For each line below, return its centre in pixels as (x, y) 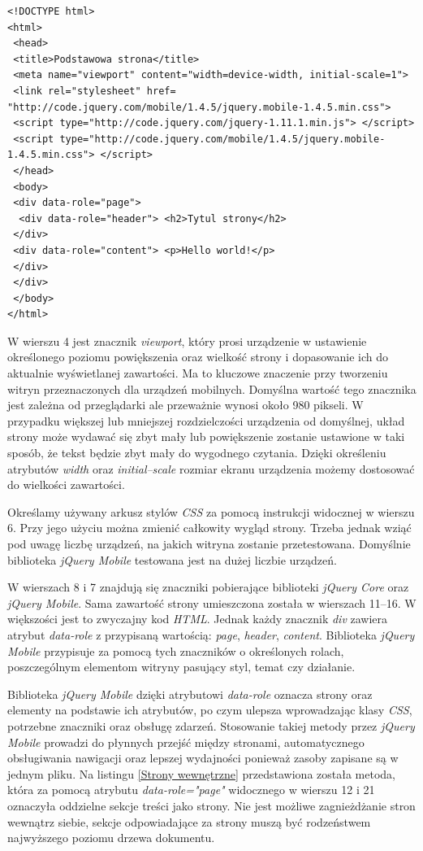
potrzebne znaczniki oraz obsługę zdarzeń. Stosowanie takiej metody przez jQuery (211, 725)
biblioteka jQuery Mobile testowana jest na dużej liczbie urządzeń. (172, 559)
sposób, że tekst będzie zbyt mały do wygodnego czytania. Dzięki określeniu (197, 453)
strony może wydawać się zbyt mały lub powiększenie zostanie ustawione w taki (206, 436)
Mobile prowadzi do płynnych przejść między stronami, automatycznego (186, 742)
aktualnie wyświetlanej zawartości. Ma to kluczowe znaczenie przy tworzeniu (198, 373)
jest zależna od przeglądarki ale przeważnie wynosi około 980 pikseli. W (186, 405)
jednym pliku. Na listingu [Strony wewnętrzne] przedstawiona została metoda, (201, 773)
